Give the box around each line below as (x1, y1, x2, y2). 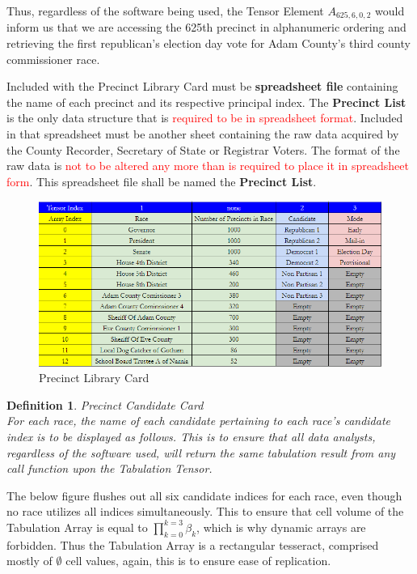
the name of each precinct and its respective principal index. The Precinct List (6, 93, 406, 110)
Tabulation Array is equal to (6, 518, 148, 535)
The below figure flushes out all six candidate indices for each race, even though (6, 487, 402, 504)
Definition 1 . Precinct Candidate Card (6, 396, 204, 413)
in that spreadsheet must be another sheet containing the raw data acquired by (6, 125, 399, 142)
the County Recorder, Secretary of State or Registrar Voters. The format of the (6, 141, 400, 158)
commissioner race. (6, 50, 100, 67)
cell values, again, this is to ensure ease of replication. (65, 552, 331, 569)
